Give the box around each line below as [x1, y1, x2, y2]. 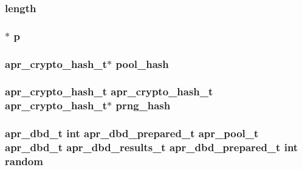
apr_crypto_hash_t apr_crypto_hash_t [5, 84, 213, 99]
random [5, 154, 43, 169]
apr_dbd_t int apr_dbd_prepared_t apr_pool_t [5, 126, 259, 141]
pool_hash [115, 56, 169, 71]
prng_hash [115, 98, 171, 113]
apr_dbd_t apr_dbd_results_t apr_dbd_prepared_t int [5, 140, 298, 155]
